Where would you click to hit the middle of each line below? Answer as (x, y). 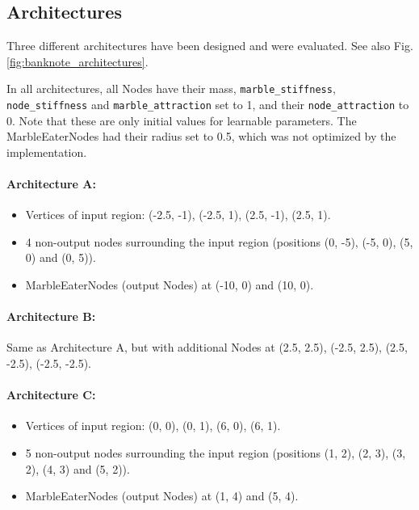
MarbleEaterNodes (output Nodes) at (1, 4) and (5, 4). (162, 496)
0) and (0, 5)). (61, 257)
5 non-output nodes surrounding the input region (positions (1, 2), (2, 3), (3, (216, 453)
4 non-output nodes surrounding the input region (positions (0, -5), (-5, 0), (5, (219, 241)
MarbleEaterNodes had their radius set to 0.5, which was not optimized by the (201, 136)
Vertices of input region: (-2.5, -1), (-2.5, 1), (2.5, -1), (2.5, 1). (178, 215)
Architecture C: (51, 395)
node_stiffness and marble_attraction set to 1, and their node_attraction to (208, 105)
